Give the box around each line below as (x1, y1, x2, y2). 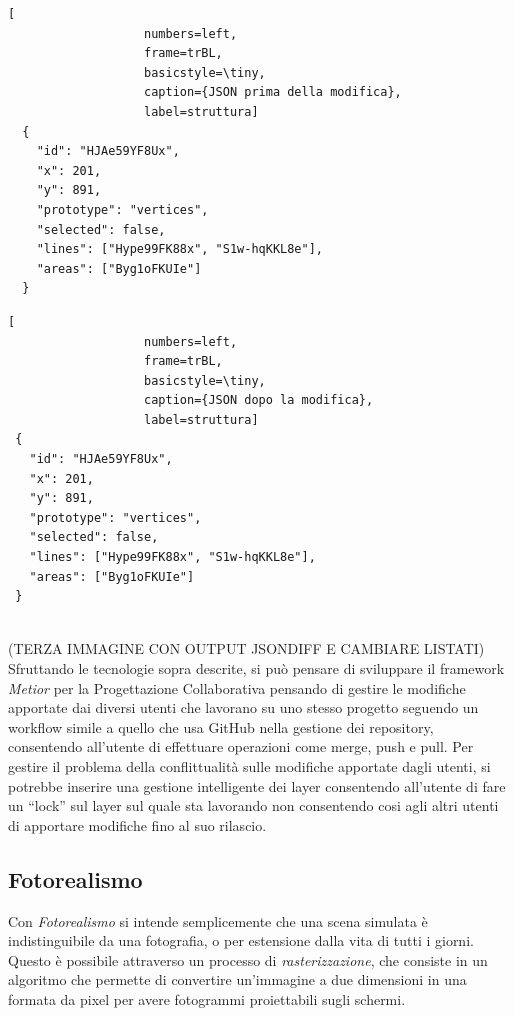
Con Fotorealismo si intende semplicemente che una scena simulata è (8, 910, 428, 931)
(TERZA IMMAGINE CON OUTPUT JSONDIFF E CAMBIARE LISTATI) (8, 638, 485, 659)
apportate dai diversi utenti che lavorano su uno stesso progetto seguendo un (8, 697, 479, 718)
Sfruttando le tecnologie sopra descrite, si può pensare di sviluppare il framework (8, 658, 505, 678)
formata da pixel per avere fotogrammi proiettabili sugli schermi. (8, 988, 406, 1009)
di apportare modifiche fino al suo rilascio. (8, 814, 267, 835)
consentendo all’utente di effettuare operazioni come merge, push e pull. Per (8, 736, 474, 757)
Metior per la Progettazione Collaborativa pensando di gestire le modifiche (8, 677, 466, 698)
